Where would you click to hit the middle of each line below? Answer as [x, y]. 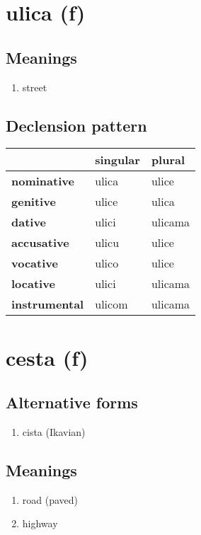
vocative [35, 263]
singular [117, 160]
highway [40, 523]
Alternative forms [72, 402]
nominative [43, 181]
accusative [40, 243]
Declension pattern [76, 125]
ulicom [111, 304]
